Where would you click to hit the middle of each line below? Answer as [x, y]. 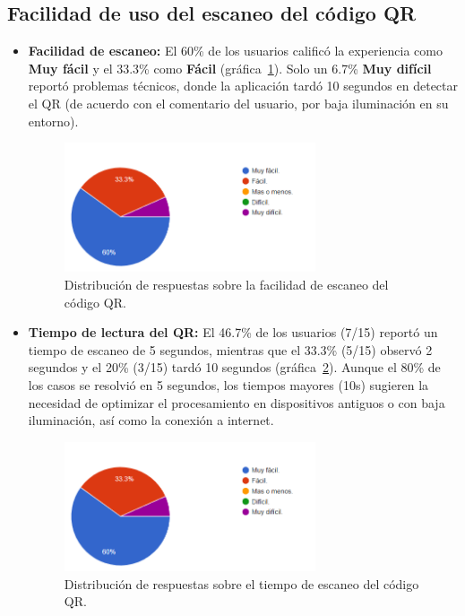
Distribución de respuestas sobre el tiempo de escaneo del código [241, 583]
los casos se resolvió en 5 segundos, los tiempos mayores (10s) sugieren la [228, 384]
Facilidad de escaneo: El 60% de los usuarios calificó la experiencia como [235, 51]
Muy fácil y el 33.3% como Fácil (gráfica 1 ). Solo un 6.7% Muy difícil [230, 68]
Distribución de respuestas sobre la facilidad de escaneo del [226, 284]
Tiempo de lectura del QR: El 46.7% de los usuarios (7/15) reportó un [233, 332]
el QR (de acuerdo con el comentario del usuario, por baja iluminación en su [238, 103]
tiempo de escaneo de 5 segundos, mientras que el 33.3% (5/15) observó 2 [230, 349]
